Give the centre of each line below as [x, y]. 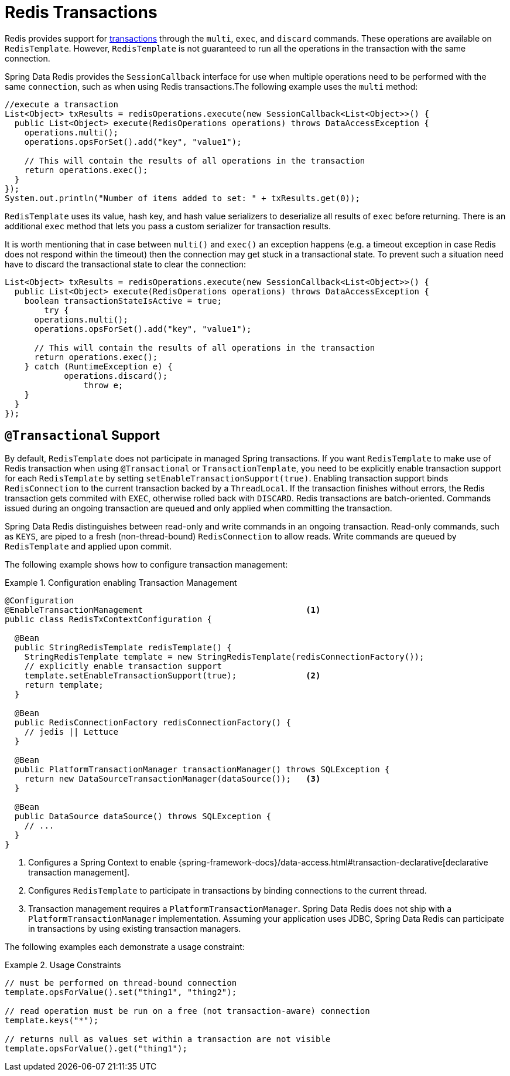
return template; [64, 685]
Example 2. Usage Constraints [63, 965]
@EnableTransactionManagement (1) [163, 610]
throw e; [103, 385]
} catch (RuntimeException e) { [98, 366]
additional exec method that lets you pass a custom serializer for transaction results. [168, 226]
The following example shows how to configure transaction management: [146, 564]
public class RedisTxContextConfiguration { [109, 619]
